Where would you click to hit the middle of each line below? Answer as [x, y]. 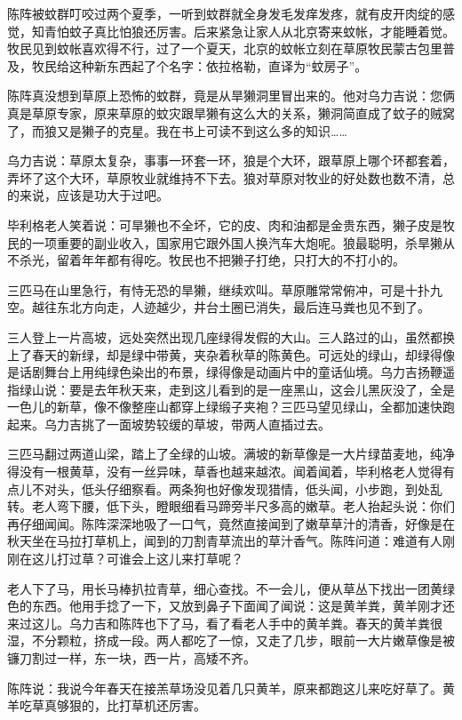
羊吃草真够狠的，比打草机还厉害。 [107, 705]
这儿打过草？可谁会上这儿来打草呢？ [137, 559]
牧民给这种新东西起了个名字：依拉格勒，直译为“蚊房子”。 [199, 65]
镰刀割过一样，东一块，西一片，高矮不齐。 [131, 658]
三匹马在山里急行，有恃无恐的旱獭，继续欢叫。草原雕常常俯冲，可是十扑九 [225, 289]
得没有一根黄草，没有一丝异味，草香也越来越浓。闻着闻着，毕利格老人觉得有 [231, 472]
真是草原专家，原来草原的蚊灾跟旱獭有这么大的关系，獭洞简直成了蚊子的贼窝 [231, 112]
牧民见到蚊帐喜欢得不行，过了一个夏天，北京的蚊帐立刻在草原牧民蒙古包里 [225, 48]
